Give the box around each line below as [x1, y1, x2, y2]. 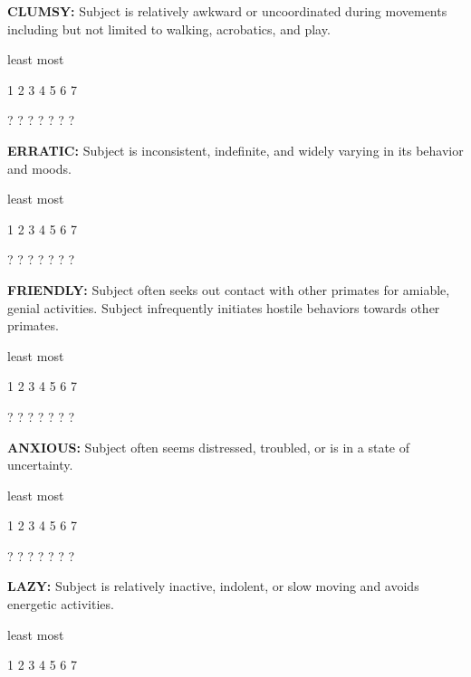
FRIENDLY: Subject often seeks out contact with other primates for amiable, [7, 280, 450, 299]
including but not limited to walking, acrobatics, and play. [7, 19, 331, 38]
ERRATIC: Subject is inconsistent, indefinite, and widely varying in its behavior [7, 140, 464, 159]
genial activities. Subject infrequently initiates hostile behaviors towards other [7, 298, 440, 317]
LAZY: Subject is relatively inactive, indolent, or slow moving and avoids [7, 577, 419, 596]
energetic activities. [7, 595, 114, 614]
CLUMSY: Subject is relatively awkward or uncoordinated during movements [7, 2, 447, 20]
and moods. [7, 158, 72, 177]
